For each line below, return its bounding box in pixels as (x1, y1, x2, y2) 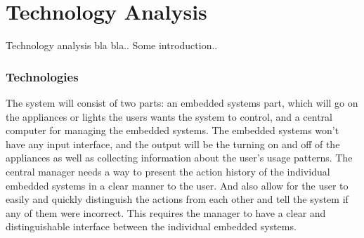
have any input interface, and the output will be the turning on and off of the (6, 136, 340, 151)
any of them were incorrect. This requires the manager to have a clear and (6, 205, 326, 220)
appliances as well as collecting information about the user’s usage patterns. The (6, 150, 353, 165)
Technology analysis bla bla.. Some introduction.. (6, 38, 218, 53)
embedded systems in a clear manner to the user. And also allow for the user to (6, 178, 349, 192)
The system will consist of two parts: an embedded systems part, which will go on (6, 95, 358, 110)
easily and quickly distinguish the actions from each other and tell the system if (6, 192, 349, 206)
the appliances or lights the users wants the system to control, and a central (6, 109, 332, 124)
